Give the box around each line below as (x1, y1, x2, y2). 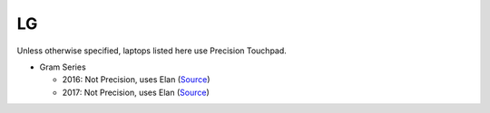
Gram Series (39, 61, 86, 72)
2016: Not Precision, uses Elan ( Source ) (62, 74, 211, 85)
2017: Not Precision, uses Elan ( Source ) (62, 87, 211, 98)
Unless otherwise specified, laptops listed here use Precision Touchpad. (16, 45, 288, 56)
